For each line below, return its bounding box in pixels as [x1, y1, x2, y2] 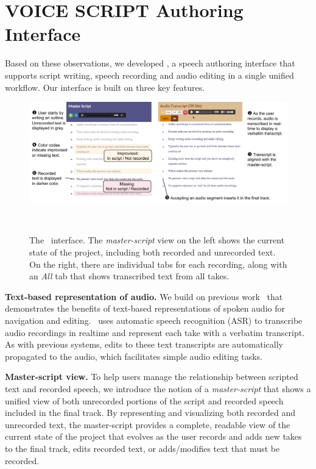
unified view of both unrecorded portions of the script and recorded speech [5, 394, 284, 407]
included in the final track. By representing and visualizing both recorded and [5, 406, 295, 419]
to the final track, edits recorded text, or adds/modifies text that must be [5, 442, 280, 454]
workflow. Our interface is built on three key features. [5, 81, 205, 93]
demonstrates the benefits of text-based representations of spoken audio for [5, 302, 285, 315]
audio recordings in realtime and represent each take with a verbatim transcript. [5, 326, 305, 338]
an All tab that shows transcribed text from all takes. [29, 270, 230, 282]
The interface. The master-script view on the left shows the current [29, 234, 285, 246]
